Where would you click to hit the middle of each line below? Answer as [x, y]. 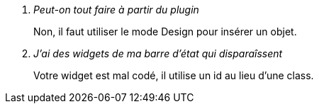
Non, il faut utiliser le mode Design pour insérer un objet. [165, 31]
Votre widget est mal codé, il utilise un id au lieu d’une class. [174, 75]
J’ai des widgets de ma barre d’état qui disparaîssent [158, 53]
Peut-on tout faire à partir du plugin [116, 10]
